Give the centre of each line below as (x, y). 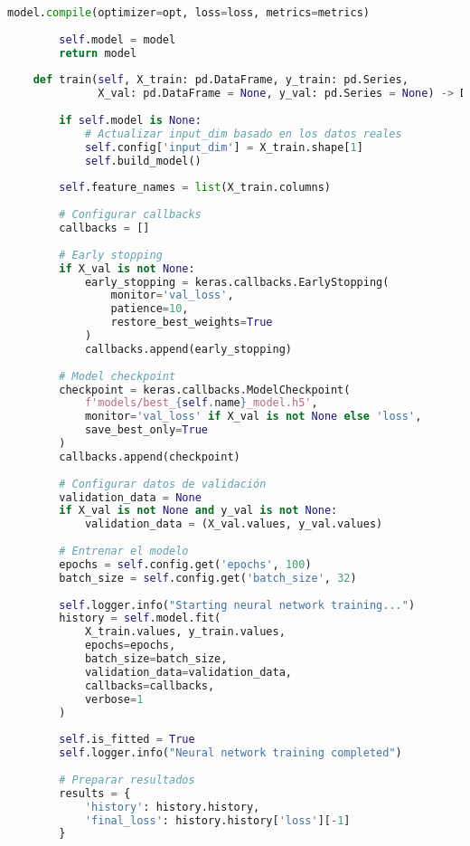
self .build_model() (143, 161)
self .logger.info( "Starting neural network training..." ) (237, 605)
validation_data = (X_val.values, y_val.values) (234, 524)
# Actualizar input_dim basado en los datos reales (243, 133)
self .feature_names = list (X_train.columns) (195, 188)
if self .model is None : (130, 120)
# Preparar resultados (127, 779)
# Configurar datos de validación (163, 484)
